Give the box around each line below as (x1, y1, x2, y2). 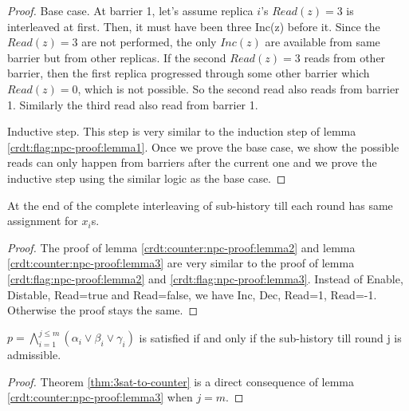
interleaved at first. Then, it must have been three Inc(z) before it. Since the (7, 18, 380, 34)
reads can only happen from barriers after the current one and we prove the (7, 154, 377, 171)
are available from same (265, 34, 380, 50)
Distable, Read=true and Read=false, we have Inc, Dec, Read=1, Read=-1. (7, 286, 377, 302)
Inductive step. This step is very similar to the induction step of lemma (7, 123, 356, 140)
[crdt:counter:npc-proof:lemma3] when (7, 389, 193, 405)
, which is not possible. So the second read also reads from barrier (77, 80, 399, 97)
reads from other (304, 49, 386, 65)
